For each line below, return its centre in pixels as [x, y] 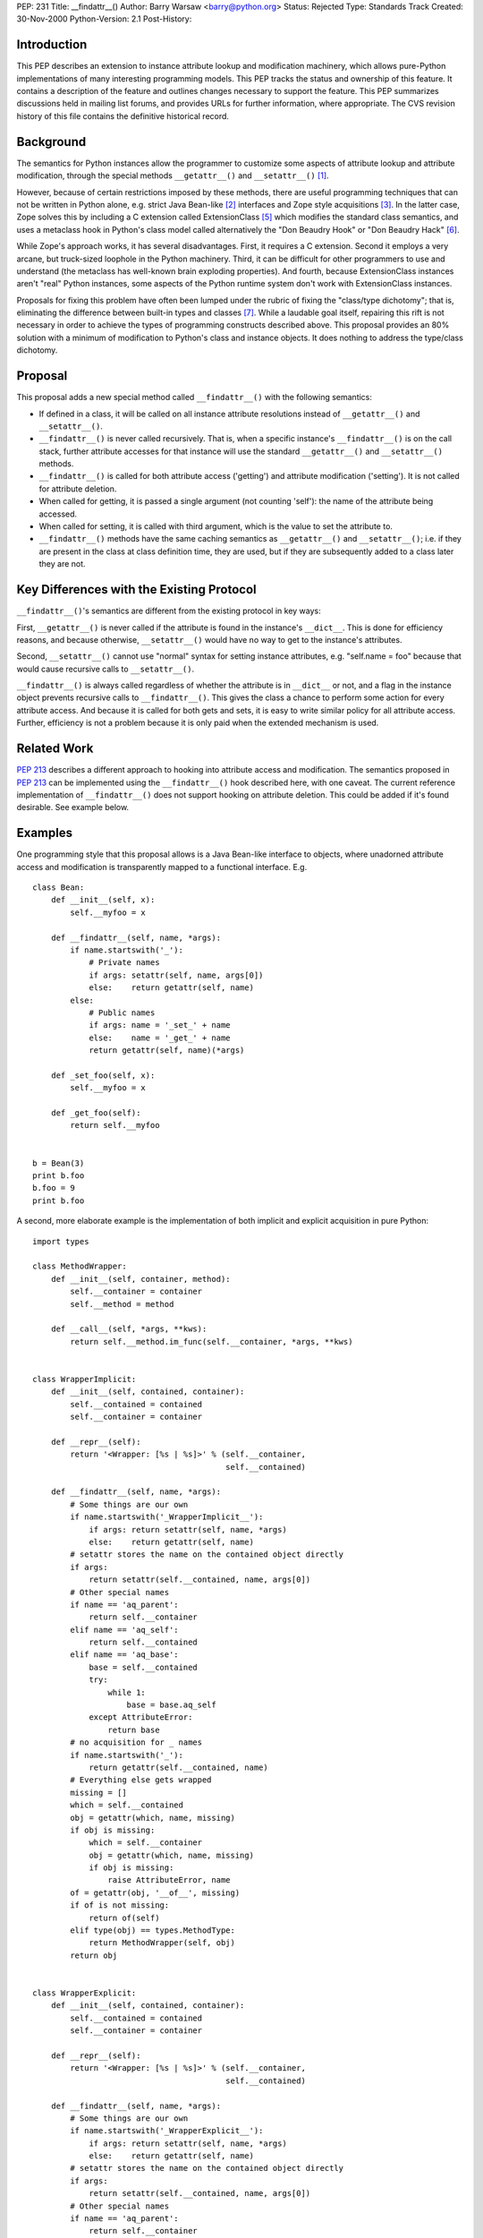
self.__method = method [122, 1304]
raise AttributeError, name [169, 1880]
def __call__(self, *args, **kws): [129, 1329]
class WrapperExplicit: [85, 1993]
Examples [45, 833]
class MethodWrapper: [80, 1266]
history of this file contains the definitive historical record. [123, 115]
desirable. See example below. [73, 807]
